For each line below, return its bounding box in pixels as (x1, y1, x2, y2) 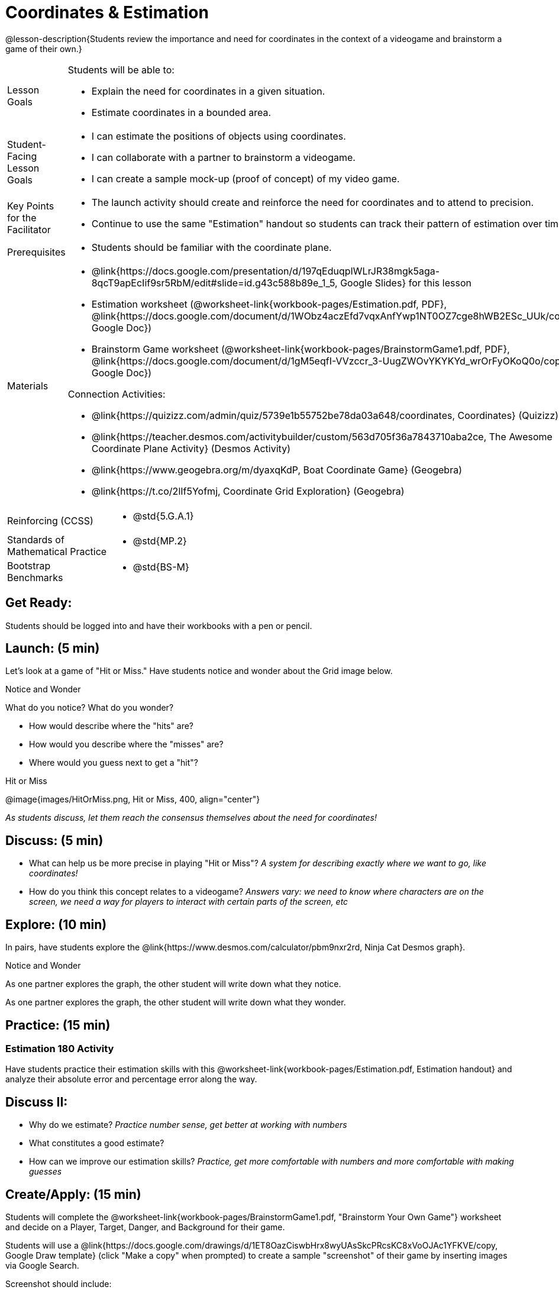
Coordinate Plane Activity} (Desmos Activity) (91, 442, 290, 454)
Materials (7, 379, 49, 392)
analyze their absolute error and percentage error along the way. (5, 1074, 257, 1085)
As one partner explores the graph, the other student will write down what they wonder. (5, 997, 346, 1008)
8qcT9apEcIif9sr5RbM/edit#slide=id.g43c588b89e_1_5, (91, 276, 338, 289)
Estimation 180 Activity (5, 1042, 114, 1054)
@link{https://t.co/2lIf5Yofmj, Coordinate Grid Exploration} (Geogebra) (91, 485, 405, 497)
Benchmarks (7, 571, 63, 583)
